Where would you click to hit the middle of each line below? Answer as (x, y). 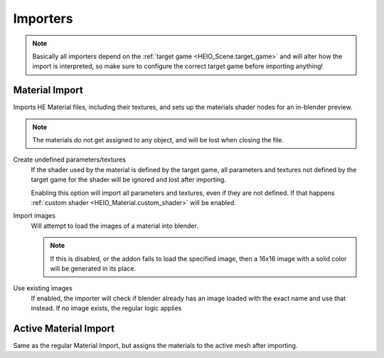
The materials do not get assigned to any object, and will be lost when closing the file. (158, 140)
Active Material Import (64, 328)
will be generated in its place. (93, 268)
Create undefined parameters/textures (69, 159)
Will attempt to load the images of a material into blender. (114, 226)
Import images (34, 216)
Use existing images (43, 288)
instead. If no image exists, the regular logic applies (106, 308)
